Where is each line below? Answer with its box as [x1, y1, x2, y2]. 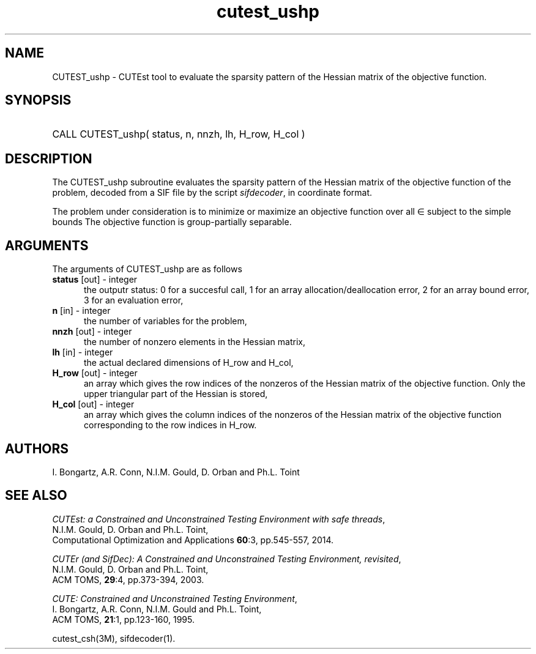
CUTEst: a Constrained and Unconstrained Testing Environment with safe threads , [52, 513, 385, 524]
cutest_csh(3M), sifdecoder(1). [52, 633, 176, 644]
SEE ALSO [5, 488, 67, 504]
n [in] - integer [52, 305, 111, 316]
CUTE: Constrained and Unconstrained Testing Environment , [52, 593, 297, 604]
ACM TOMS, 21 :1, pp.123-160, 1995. [52, 614, 195, 625]
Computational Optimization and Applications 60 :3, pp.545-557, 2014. [52, 534, 334, 545]
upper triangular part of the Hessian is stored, [84, 388, 268, 399]
